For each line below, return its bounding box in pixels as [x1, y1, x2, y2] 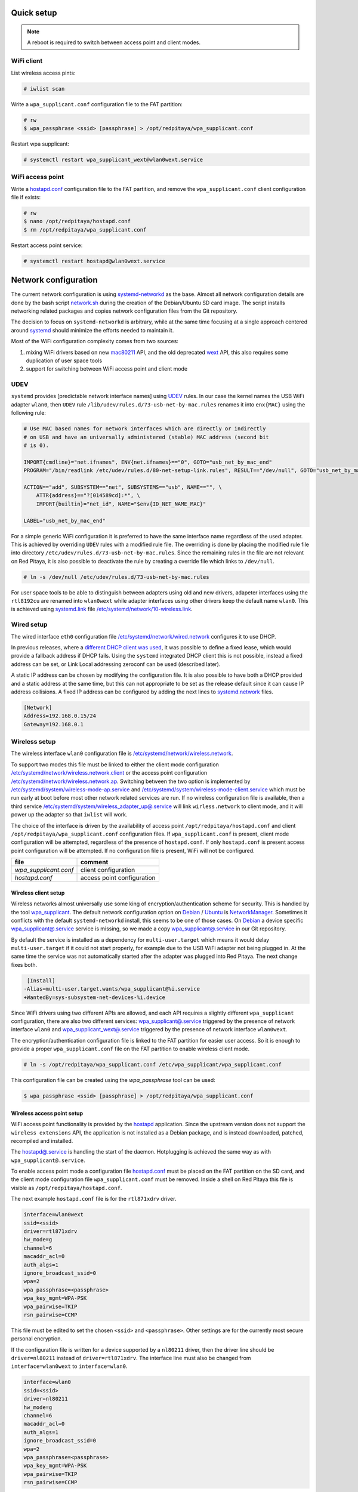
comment [80, 858, 109, 867]
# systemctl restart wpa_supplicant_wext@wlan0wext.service [23, 156, 203, 163]
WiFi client [11, 57, 43, 65]
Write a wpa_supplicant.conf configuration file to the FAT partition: [11, 100, 183, 107]
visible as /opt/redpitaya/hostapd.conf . [11, 1184, 122, 1191]
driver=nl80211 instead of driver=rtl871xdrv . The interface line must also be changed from [11, 1355, 251, 1362]
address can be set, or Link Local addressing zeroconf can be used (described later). [11, 660, 221, 668]
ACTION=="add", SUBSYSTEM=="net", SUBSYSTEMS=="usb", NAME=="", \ [23, 483, 222, 491]
